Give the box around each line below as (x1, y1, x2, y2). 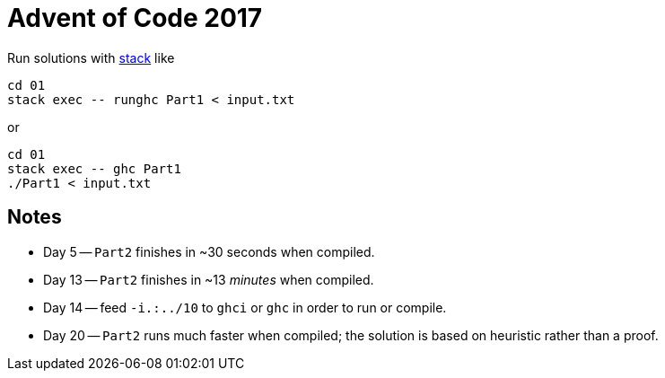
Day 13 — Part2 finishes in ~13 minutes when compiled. (43, 271, 374, 287)
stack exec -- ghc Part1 (7, 161, 181, 176)
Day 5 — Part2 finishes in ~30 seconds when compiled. (43, 243, 375, 259)
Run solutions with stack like (7, 49, 175, 66)
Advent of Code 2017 (7, 3, 263, 33)
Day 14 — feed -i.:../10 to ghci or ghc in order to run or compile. (43, 299, 447, 315)
